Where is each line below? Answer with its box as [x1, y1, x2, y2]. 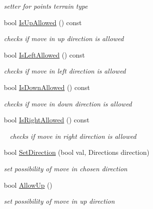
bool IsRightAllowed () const [4, 115, 90, 125]
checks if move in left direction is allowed [4, 66, 126, 76]
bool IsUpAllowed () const [4, 17, 82, 27]
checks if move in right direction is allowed [10, 131, 137, 141]
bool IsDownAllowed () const [4, 82, 90, 92]
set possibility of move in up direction [4, 196, 115, 206]
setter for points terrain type [4, 1, 88, 11]
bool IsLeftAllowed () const [4, 49, 85, 60]
